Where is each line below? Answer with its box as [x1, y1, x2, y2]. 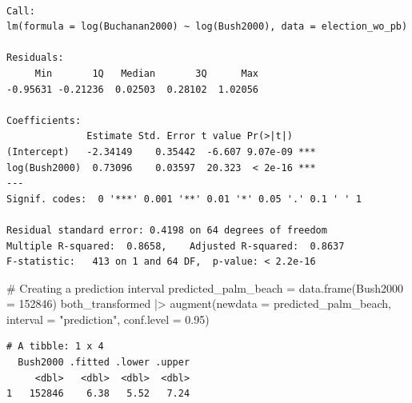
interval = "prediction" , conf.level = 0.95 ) [6, 310, 210, 327]
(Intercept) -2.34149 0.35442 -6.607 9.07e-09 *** [6, 146, 316, 158]
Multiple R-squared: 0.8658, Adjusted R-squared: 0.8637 [6, 240, 345, 252]
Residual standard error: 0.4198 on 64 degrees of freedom [6, 224, 327, 236]
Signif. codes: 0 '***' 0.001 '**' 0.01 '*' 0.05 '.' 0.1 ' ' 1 [6, 193, 362, 205]
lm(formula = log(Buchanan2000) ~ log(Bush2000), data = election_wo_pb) [6, 21, 408, 33]
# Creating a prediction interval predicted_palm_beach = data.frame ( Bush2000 [6, 279, 403, 296]
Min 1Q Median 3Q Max [34, 67, 258, 79]
